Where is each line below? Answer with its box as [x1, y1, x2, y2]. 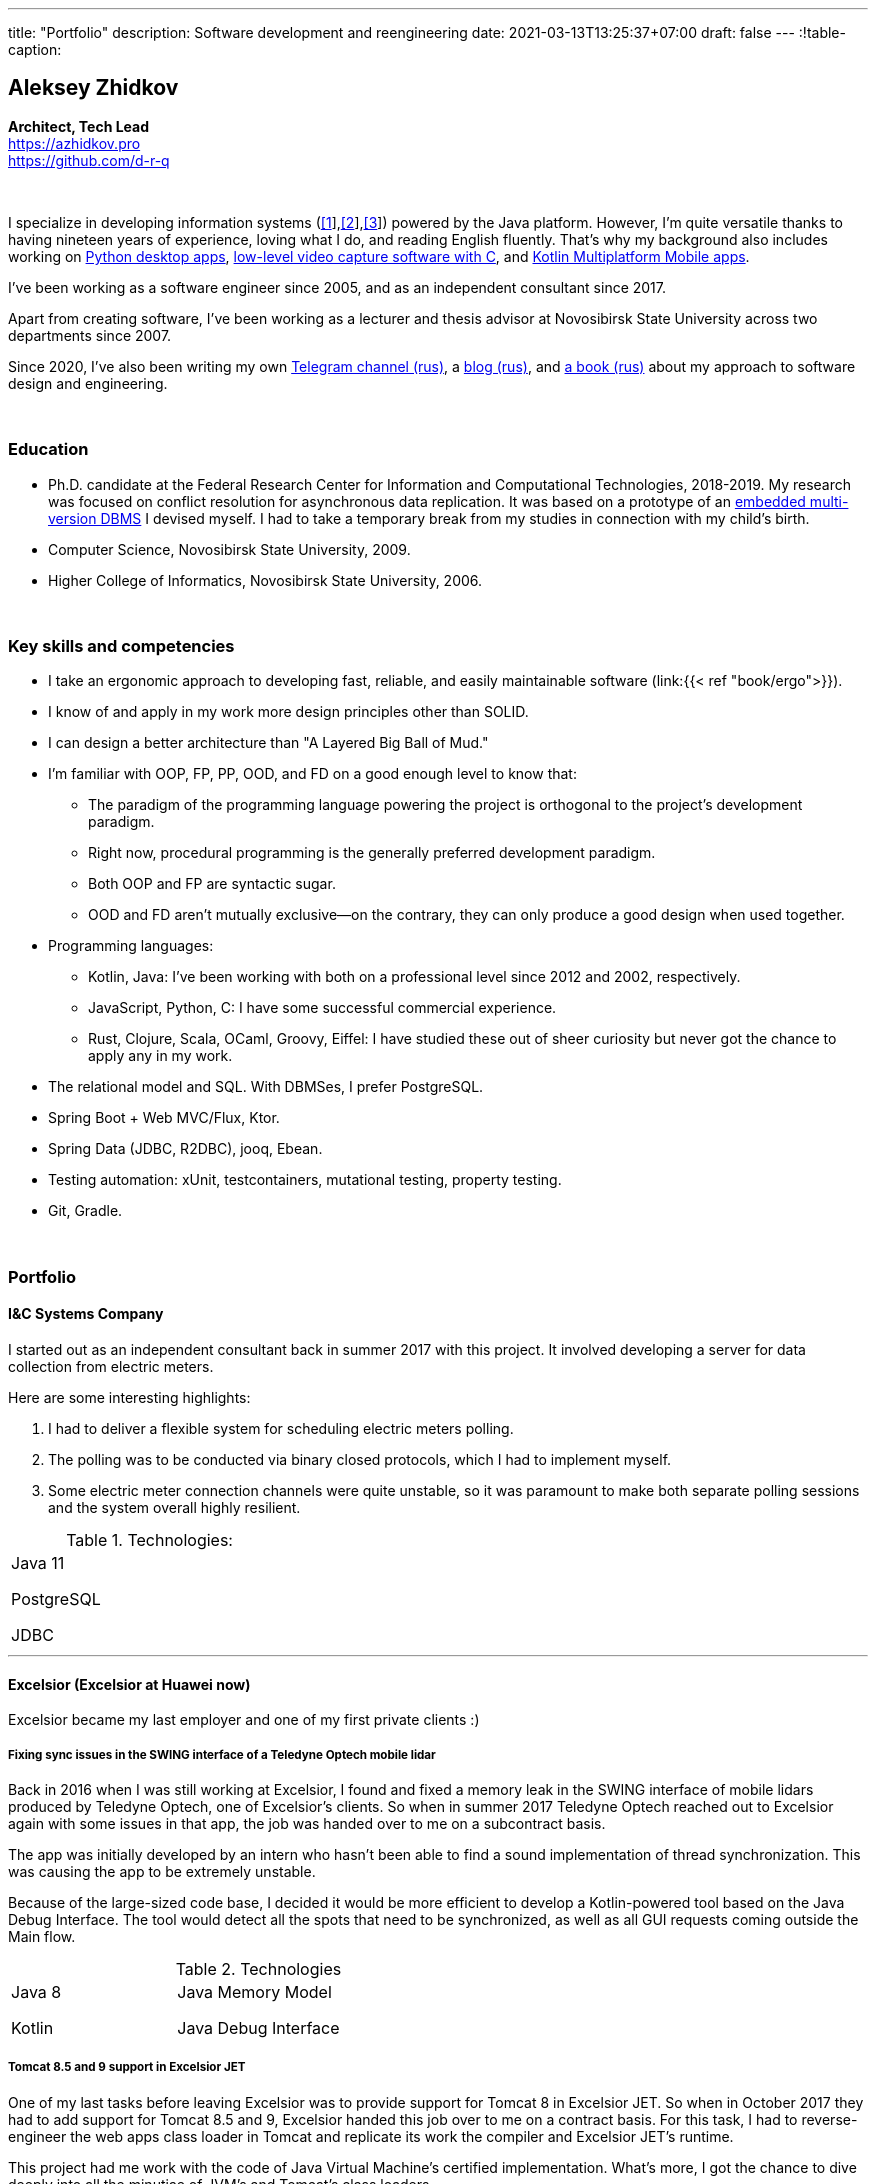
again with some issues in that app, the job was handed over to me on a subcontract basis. [8, 1814, 606, 1832]
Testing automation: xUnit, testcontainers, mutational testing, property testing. [48, 1171, 562, 1189]
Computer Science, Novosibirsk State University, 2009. [48, 540, 411, 558]
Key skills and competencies [8, 635, 235, 656]
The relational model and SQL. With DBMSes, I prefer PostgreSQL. [48, 1078, 484, 1096]
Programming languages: [48, 937, 214, 955]
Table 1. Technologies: [66, 1529, 233, 1550]
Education [8, 439, 89, 460]
